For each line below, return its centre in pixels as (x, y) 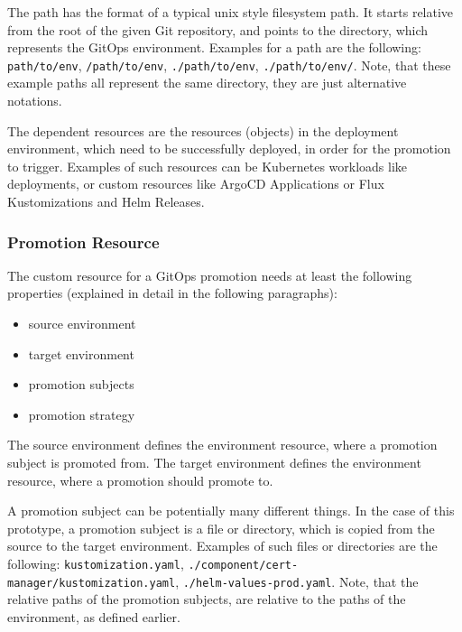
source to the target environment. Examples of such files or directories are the (222, 546)
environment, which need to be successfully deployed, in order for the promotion (229, 149)
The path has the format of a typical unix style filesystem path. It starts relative (231, 12)
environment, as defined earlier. (94, 616)
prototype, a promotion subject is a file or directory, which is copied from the (221, 528)
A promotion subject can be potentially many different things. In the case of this (231, 511)
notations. (35, 101)
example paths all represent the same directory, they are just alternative (207, 83)
